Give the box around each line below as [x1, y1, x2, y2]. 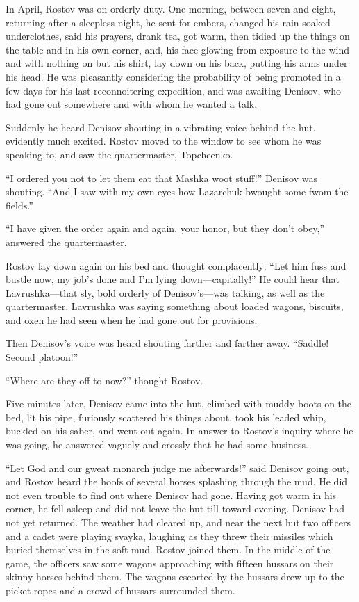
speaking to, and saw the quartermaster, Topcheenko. [6, 147, 233, 161]
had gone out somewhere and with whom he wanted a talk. [6, 97, 258, 111]
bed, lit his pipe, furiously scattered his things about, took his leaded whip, [6, 409, 326, 424]
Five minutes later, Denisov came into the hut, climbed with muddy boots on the [6, 396, 352, 411]
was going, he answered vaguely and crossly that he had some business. [6, 437, 308, 452]
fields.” [6, 197, 33, 212]
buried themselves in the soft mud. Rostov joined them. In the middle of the [6, 542, 331, 557]
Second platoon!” [6, 350, 78, 364]
